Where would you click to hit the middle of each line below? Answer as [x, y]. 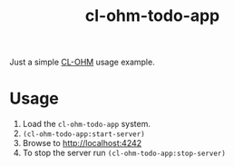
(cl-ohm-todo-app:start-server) [83, 134]
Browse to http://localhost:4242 [82, 143]
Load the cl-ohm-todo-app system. [87, 124]
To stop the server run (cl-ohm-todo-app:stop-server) [124, 153]
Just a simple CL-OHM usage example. [83, 62]
